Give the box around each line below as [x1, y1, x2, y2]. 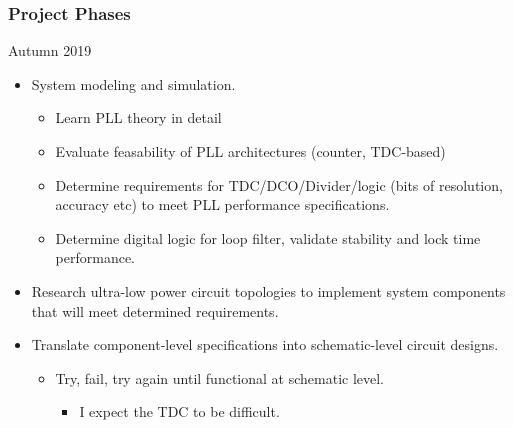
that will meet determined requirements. [31, 300, 279, 321]
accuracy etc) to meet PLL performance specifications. [55, 194, 390, 215]
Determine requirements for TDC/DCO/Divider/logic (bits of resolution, [55, 174, 503, 195]
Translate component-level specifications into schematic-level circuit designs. [31, 334, 499, 355]
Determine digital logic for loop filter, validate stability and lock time [55, 227, 481, 248]
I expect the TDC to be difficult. [79, 401, 280, 422]
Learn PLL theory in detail [55, 107, 222, 128]
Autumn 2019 [8, 40, 92, 61]
